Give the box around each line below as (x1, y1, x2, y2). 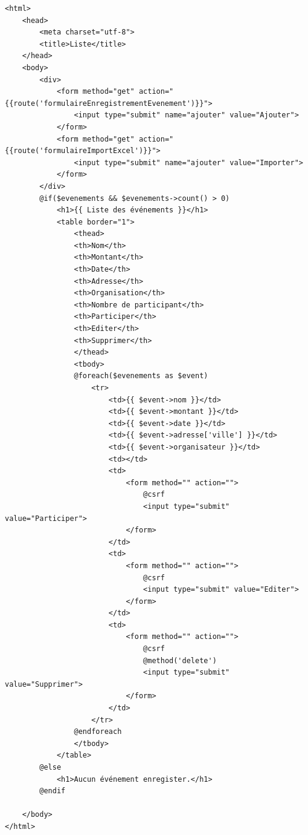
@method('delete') (143, 656, 217, 665)
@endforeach (74, 727, 122, 736)
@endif (39, 787, 66, 796)
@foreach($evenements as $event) (74, 372, 208, 381)
